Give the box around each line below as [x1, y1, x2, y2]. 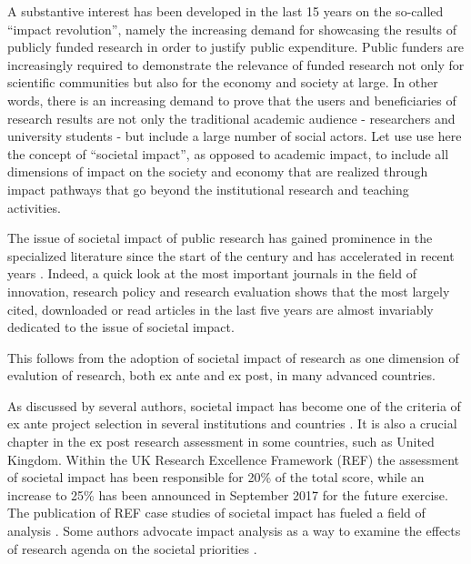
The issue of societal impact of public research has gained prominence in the [7, 228, 433, 247]
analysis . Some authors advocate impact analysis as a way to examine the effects [7, 521, 461, 540]
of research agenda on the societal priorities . [7, 539, 257, 558]
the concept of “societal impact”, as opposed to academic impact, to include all [7, 144, 449, 163]
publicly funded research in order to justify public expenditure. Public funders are [7, 37, 465, 56]
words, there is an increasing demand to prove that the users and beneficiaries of [7, 90, 456, 109]
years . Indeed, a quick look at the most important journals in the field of [7, 264, 416, 283]
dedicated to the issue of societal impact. [7, 317, 235, 337]
